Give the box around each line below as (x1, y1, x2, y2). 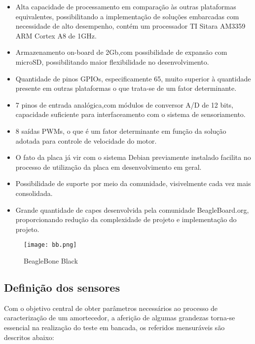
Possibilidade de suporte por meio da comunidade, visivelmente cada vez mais (15, 178, 251, 189)
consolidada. (15, 188, 53, 198)
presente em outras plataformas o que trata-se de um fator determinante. (15, 83, 237, 93)
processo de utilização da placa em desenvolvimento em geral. (15, 161, 202, 172)
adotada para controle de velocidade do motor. (15, 135, 157, 146)
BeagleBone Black (24, 255, 78, 266)
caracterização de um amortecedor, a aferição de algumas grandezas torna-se (4, 312, 235, 323)
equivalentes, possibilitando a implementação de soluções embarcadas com (15, 11, 239, 21)
